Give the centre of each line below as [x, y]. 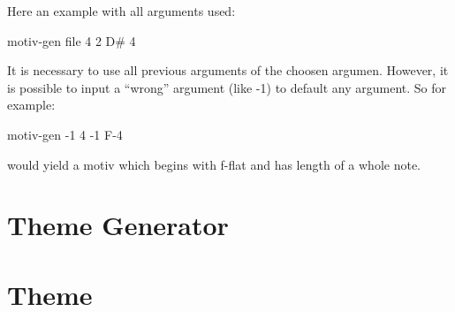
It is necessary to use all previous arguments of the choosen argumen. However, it [228, 70]
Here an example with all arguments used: [121, 11]
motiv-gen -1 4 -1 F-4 [65, 134]
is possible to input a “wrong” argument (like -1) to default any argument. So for [227, 87]
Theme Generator [118, 225]
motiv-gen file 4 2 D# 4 [72, 40]
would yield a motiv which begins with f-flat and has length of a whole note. [214, 164]
